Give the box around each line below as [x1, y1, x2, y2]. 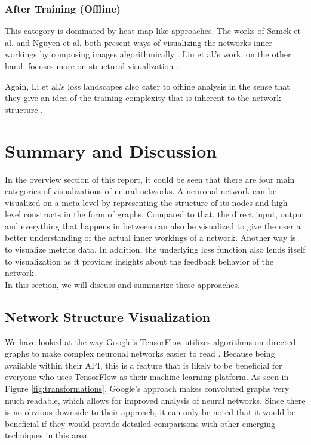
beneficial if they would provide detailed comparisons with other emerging [5, 417, 275, 429]
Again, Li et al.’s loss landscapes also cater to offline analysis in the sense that [5, 79, 290, 92]
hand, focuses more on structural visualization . [5, 60, 178, 72]
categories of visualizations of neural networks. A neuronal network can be [5, 185, 277, 197]
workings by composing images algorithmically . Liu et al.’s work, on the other [5, 48, 291, 60]
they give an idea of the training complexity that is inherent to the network [5, 91, 281, 104]
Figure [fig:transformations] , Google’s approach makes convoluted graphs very [5, 382, 290, 395]
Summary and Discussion [5, 138, 217, 162]
